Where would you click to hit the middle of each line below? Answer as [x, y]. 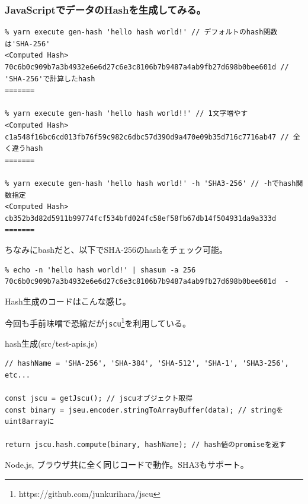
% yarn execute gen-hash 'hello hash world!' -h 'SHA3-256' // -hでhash [150, 183]
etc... [17, 375]
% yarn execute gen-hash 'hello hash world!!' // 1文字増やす [126, 114]
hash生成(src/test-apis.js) [51, 343]
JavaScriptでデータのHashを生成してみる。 [105, 9]
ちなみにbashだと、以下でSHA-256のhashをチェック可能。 [116, 249]
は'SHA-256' [28, 44]
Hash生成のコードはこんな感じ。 [68, 301]
